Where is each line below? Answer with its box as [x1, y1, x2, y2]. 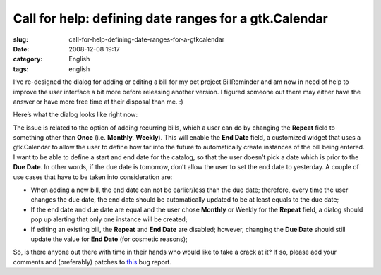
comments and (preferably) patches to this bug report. [13, 257, 172, 266]
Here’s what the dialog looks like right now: [13, 110, 138, 119]
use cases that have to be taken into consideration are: [13, 173, 173, 181]
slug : [13, 35, 28, 44]
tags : [13, 64, 29, 73]
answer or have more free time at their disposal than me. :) [13, 97, 183, 106]
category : [13, 55, 43, 63]
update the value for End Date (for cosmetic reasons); [30, 235, 188, 243]
